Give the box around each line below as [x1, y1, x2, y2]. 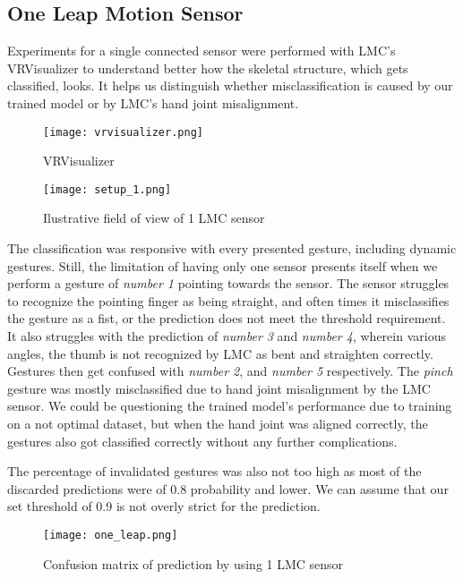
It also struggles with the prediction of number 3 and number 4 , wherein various [7, 327, 446, 345]
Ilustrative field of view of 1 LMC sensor [43, 209, 265, 227]
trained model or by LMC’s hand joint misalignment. [7, 93, 299, 112]
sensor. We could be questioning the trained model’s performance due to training [7, 396, 452, 415]
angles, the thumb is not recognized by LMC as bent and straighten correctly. [7, 344, 433, 362]
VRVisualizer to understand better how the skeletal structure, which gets [7, 58, 408, 77]
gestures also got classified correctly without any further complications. [7, 431, 398, 450]
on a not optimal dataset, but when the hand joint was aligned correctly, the [7, 414, 428, 433]
